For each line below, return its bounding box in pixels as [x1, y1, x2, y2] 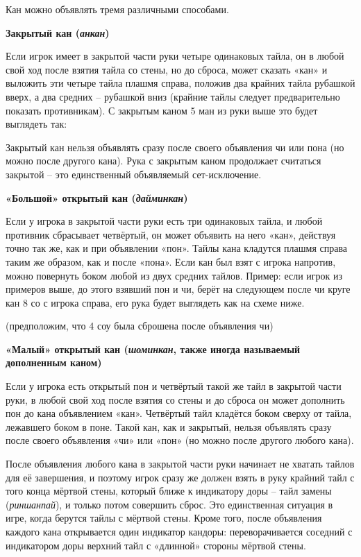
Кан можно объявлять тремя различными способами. [6, 2, 229, 16]
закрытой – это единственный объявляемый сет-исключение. [6, 166, 262, 181]
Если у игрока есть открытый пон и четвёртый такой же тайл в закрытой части [6, 379, 342, 393]
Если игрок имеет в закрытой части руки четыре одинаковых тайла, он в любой [6, 49, 344, 63]
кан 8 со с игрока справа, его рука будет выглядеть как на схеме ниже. [6, 295, 305, 309]
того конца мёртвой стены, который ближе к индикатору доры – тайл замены [6, 483, 332, 498]
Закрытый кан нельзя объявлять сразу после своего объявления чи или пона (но [6, 139, 344, 154]
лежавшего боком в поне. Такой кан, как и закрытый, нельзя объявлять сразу [6, 419, 332, 434]
